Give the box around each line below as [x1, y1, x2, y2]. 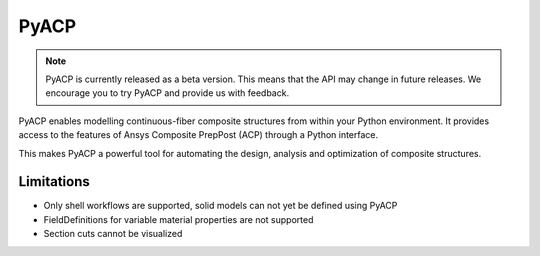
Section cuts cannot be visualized [43, 228, 183, 240]
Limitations [18, 173, 90, 190]
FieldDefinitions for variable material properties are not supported [43, 213, 314, 225]
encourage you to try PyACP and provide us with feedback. [45, 87, 290, 99]
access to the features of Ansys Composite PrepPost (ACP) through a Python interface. [18, 129, 379, 141]
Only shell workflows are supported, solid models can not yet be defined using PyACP [43, 200, 398, 212]
